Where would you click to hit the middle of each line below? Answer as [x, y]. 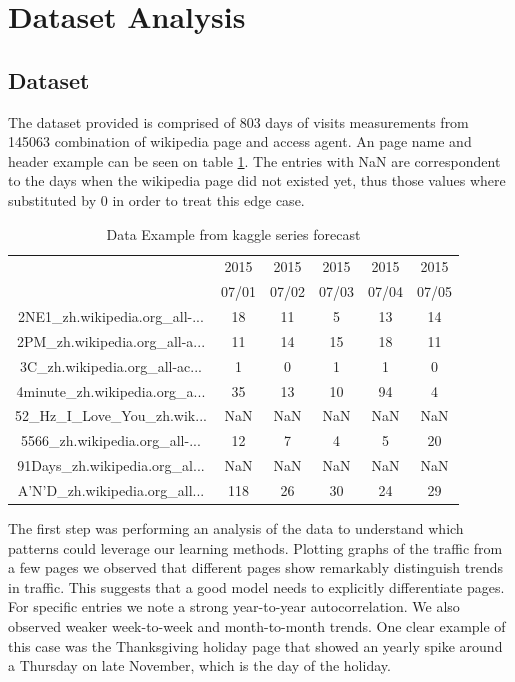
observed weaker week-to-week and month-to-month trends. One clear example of [257, 626]
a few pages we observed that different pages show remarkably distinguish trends [255, 567]
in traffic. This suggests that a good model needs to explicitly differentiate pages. [256, 586]
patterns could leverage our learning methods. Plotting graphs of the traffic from [255, 547]
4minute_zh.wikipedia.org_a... [111, 390]
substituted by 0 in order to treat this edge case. [156, 199]
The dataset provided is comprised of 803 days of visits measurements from [238, 121]
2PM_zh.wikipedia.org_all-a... [111, 340]
